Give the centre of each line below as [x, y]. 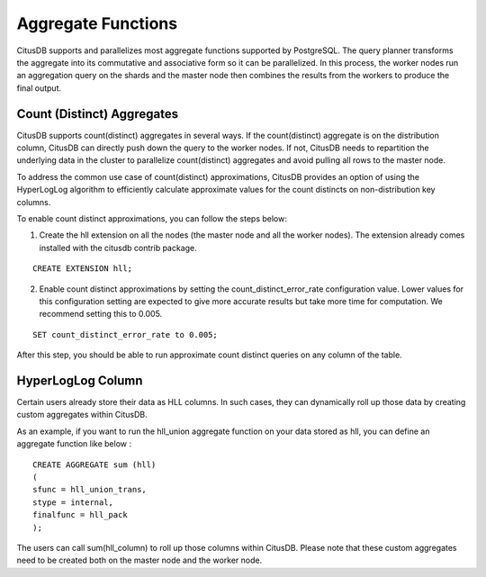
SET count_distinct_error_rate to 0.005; [125, 334]
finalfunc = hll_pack [80, 515]
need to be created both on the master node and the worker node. [139, 560]
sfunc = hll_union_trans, [90, 490]
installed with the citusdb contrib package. [118, 248]
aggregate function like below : [74, 444]
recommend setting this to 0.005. [101, 314]
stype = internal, [73, 502]
